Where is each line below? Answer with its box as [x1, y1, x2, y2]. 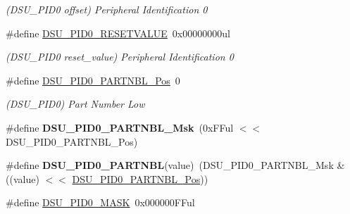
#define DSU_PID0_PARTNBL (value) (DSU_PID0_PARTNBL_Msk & [6, 158, 345, 172]
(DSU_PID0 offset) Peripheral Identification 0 [6, 2, 208, 16]
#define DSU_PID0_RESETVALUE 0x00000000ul [6, 25, 230, 40]
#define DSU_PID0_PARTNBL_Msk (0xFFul [6, 120, 234, 134]
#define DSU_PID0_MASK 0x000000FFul [6, 195, 195, 210]
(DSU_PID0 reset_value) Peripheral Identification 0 [6, 49, 234, 64]
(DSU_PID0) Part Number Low [6, 96, 145, 111]
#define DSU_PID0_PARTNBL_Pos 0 [6, 73, 180, 87]
